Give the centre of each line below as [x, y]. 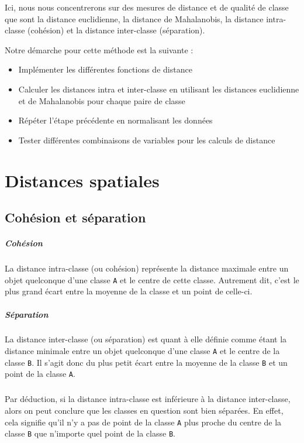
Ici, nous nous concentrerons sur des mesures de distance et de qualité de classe [147, 7]
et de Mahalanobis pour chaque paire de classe [102, 100]
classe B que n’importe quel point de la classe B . [90, 433]
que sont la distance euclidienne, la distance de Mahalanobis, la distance [134, 18]
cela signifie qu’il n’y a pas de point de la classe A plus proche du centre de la [143, 422]
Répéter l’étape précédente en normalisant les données [115, 120]
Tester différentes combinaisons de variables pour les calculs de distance [147, 140]
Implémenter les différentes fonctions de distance [105, 69]
